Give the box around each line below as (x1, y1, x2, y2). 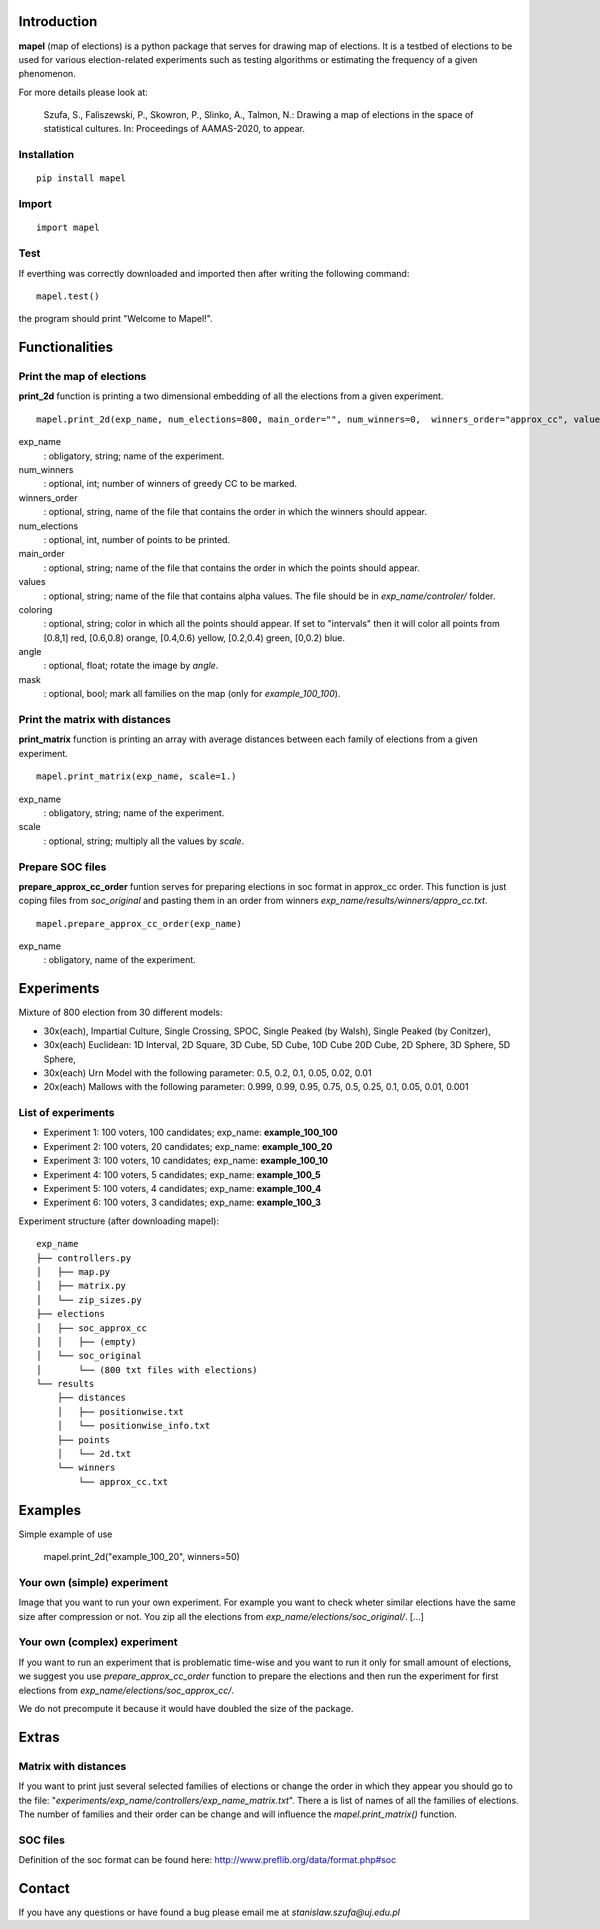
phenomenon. (18, 68, 77, 80)
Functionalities (18, 339, 114, 356)
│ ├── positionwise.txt (56, 1406, 185, 1417)
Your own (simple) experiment (18, 1575, 169, 1589)
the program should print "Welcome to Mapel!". (18, 313, 214, 325)
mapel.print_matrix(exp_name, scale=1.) (36, 771, 237, 782)
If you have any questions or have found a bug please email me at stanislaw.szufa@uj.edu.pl (18, 1906, 400, 1918)
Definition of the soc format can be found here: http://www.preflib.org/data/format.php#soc (18, 1854, 397, 1866)
